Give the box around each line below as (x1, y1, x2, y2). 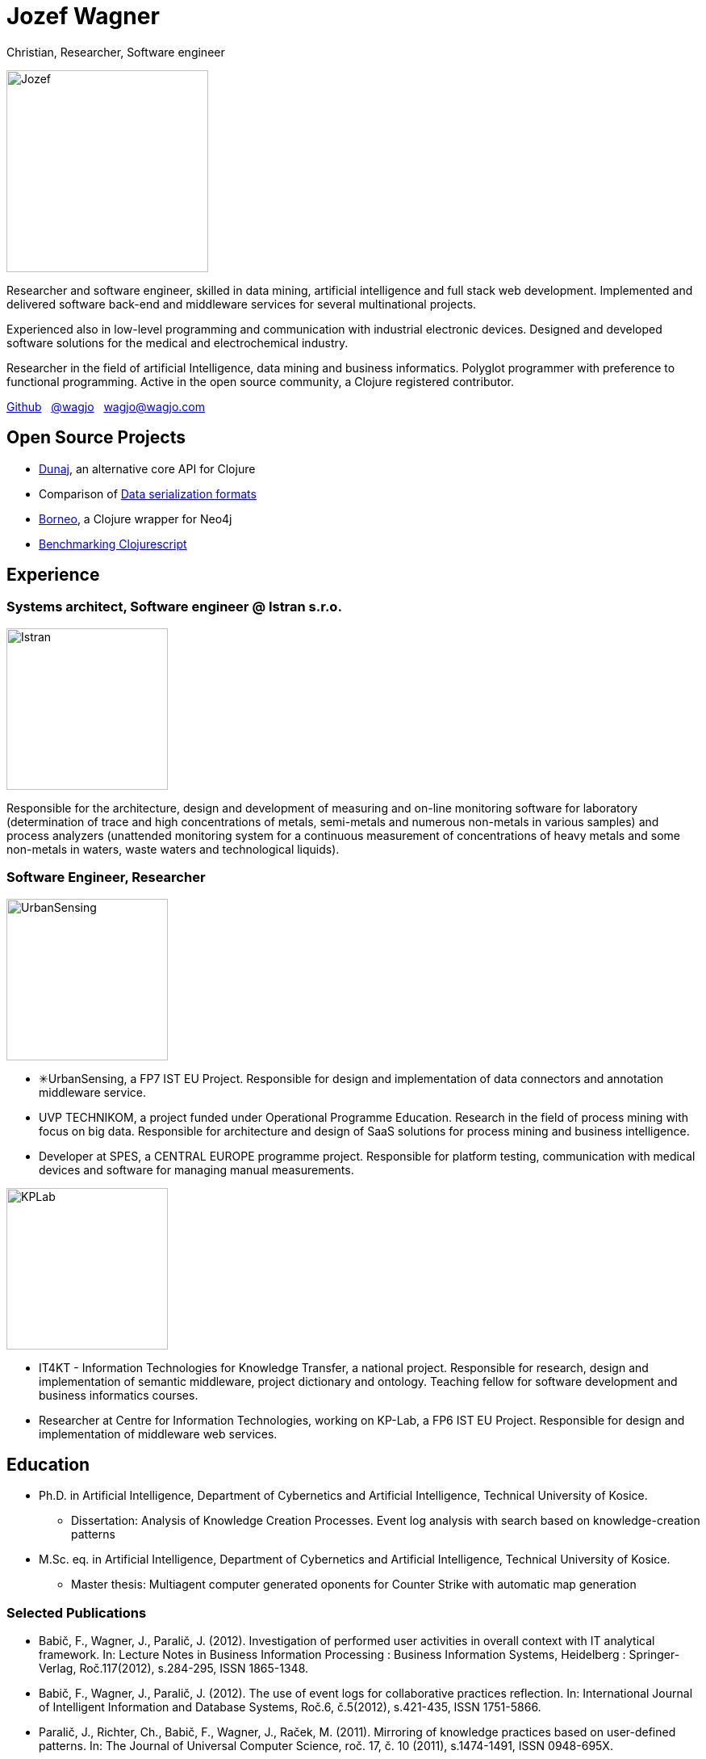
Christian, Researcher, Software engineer (6, 44, 225, 59)
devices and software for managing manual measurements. (39, 1162, 354, 1177)
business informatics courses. (39, 1387, 198, 1402)
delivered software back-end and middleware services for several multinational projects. (6, 296, 477, 311)
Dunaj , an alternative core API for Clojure (39, 461, 256, 476)
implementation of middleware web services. (39, 1426, 278, 1441)
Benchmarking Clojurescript (39, 536, 187, 551)
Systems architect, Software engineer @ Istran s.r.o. (6, 598, 342, 615)
